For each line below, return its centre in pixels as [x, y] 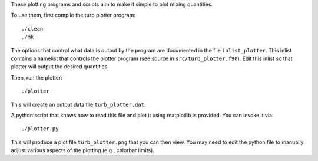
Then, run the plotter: [37, 77]
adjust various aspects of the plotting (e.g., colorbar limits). [82, 150]
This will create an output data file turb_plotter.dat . [78, 104]
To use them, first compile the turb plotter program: [73, 15]
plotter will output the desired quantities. [60, 67]
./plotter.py [40, 129]
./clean [32, 29]
